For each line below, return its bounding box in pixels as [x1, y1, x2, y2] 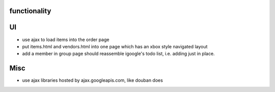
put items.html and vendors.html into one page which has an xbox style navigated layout [22, 43, 208, 49]
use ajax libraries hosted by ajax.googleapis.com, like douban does [22, 77, 163, 83]
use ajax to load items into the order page [22, 36, 109, 43]
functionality [9, 7, 51, 15]
